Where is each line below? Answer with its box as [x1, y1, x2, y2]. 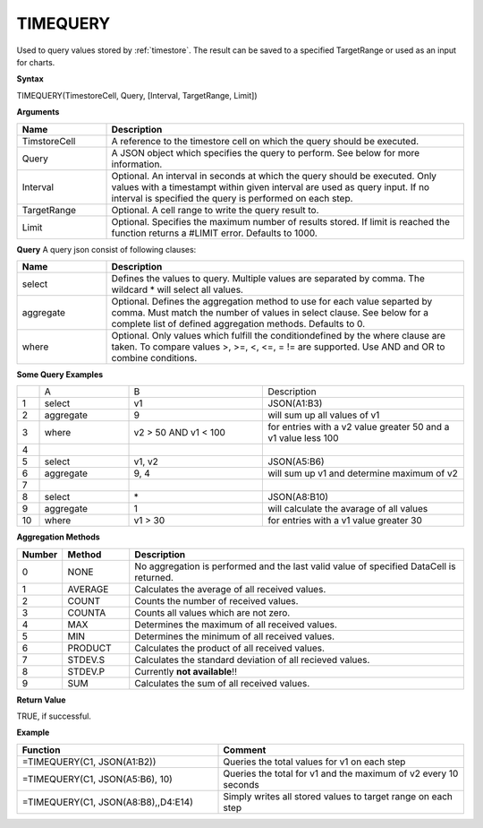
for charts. [16, 56, 55, 67]
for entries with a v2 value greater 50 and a [267, 421, 450, 434]
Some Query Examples [16, 368, 104, 380]
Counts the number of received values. [134, 594, 299, 607]
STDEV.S [67, 653, 106, 666]
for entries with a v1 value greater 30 [267, 514, 422, 527]
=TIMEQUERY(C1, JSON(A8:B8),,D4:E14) [21, 796, 194, 808]
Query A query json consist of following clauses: [16, 244, 197, 254]
